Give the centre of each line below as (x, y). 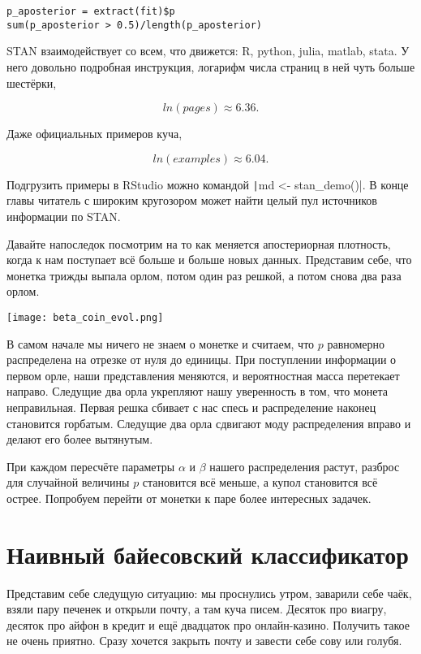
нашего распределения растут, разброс (305, 466)
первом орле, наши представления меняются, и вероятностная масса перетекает (203, 375)
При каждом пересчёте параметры (91, 466)
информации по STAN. (64, 216)
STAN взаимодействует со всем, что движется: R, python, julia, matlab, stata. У (208, 51)
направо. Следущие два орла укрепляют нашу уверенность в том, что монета (197, 391)
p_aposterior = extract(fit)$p (91, 11)
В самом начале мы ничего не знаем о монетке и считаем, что (161, 343)
